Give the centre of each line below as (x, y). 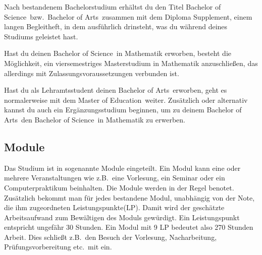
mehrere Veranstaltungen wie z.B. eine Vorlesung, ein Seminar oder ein (115, 178)
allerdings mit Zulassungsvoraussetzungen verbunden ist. (92, 73)
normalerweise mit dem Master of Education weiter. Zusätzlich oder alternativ (126, 100)
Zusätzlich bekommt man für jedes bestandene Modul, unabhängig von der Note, (129, 197)
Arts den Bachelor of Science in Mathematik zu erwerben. (95, 119)
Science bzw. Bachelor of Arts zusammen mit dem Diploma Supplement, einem (128, 16)
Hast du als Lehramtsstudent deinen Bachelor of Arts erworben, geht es (116, 90)
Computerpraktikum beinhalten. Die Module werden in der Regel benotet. (119, 187)
